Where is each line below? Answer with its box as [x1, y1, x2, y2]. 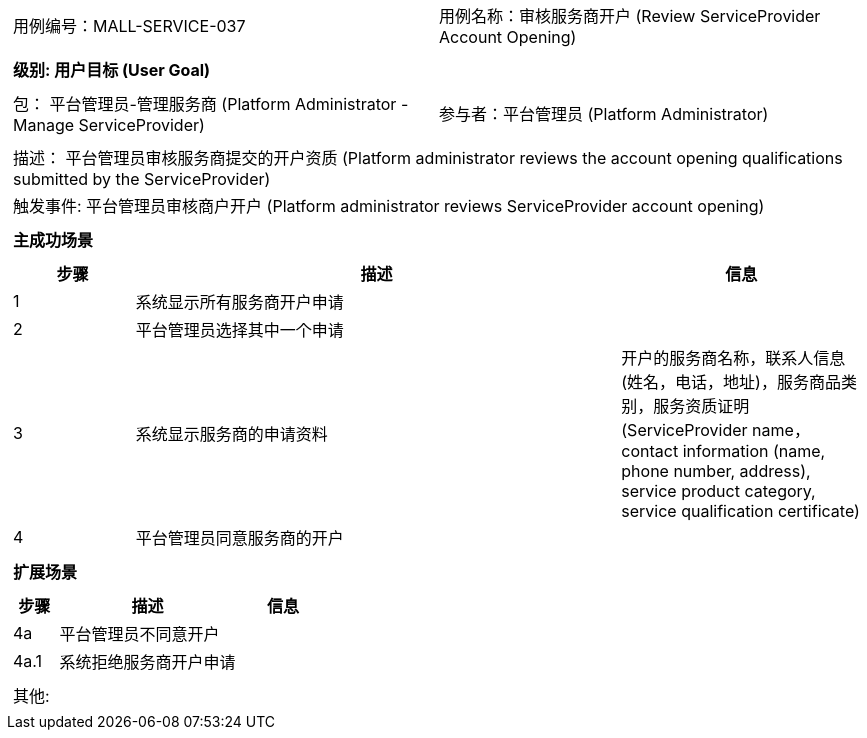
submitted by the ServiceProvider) [13, 169, 271, 189]
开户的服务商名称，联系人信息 [621, 348, 846, 368]
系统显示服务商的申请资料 [135, 424, 328, 444]
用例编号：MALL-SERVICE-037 [13, 16, 246, 36]
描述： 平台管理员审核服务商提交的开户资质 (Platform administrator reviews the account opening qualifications [13, 148, 843, 168]
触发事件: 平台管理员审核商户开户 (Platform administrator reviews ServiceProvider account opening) [13, 196, 765, 216]
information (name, [682, 441, 826, 461]
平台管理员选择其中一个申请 [135, 320, 344, 340]
